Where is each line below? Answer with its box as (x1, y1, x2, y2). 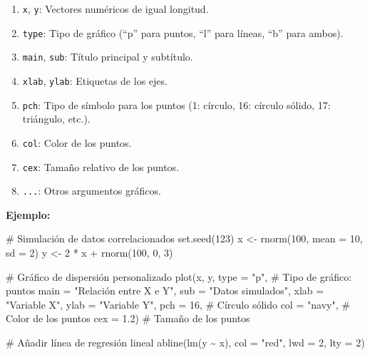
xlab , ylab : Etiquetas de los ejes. (22, 73, 168, 88)
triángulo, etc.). (22, 111, 91, 126)
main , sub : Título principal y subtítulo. (22, 49, 193, 64)
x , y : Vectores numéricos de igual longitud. (22, 1, 209, 16)
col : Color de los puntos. (22, 135, 132, 150)
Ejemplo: (6, 207, 51, 222)
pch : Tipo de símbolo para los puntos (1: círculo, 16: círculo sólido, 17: (22, 97, 331, 112)
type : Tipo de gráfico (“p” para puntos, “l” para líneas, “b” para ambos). (22, 25, 344, 40)
